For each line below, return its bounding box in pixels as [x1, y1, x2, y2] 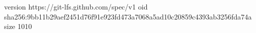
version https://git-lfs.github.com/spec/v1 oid [4, 1, 148, 11]
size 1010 [4, 21, 32, 31]
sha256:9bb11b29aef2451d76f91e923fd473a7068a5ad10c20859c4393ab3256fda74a [4, 11, 252, 21]
